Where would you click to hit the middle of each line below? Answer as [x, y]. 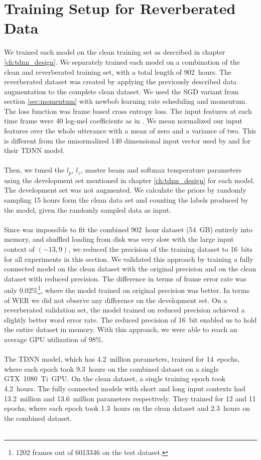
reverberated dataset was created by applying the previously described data [120, 82]
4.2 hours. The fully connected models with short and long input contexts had [125, 389]
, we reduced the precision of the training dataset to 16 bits [161, 249]
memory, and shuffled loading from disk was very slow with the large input [119, 239]
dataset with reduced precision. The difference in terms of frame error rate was [125, 278]
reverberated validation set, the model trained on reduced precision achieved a [124, 310]
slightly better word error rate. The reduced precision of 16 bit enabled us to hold [130, 319]
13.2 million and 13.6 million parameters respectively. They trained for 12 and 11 [130, 398]
